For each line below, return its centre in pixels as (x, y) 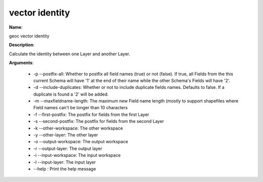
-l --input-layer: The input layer (65, 162)
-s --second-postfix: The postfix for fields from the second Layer (99, 121)
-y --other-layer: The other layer (66, 135)
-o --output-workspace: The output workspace (81, 142)
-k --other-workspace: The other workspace (78, 128)
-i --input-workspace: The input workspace (77, 155)
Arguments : (21, 63)
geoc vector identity (29, 36)
